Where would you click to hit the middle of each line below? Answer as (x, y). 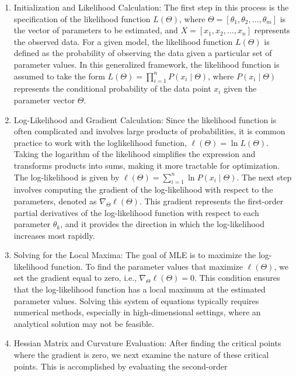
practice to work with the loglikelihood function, (100, 142)
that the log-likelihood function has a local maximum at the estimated (140, 289)
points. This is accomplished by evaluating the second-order (121, 366)
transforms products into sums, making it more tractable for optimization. (147, 165)
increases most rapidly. (54, 235)
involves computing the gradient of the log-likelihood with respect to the (143, 189)
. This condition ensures (237, 278)
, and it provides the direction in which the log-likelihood (163, 224)
